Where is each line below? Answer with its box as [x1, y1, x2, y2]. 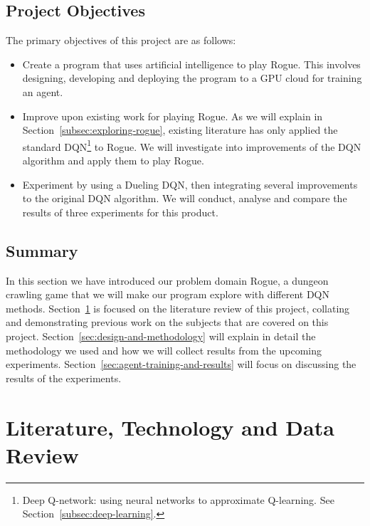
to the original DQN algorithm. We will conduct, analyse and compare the [22, 191, 347, 206]
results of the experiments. [6, 370, 122, 385]
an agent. [22, 84, 63, 99]
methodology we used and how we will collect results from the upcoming [6, 342, 322, 357]
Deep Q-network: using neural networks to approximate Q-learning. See [22, 492, 334, 507]
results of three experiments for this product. [22, 204, 218, 219]
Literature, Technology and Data [6, 412, 334, 441]
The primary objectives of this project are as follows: [6, 33, 236, 48]
